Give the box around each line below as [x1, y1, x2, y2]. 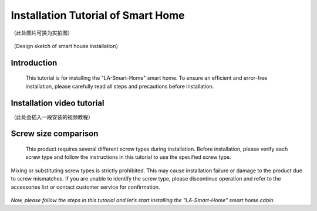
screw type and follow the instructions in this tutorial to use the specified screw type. [25, 154, 231, 161]
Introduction [11, 57, 58, 67]
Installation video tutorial [11, 98, 104, 108]
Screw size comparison [11, 129, 99, 139]
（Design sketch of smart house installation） [11, 42, 122, 49]
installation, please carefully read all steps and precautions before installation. [25, 83, 214, 90]
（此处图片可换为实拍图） [11, 29, 73, 36]
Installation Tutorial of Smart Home [11, 9, 185, 22]
